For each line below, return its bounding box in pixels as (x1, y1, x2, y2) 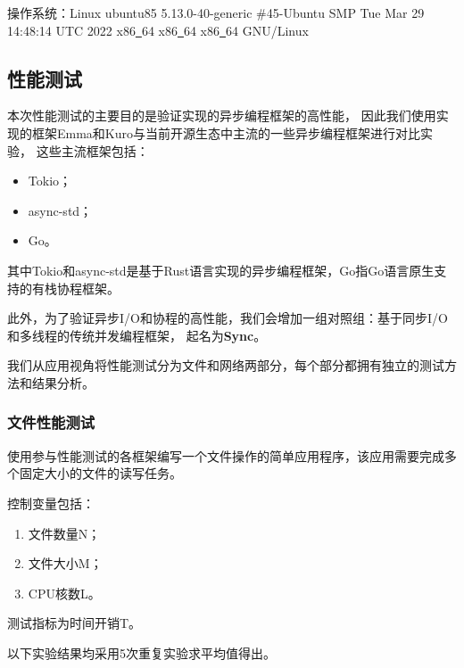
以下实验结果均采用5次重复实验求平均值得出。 (7, 643, 276, 662)
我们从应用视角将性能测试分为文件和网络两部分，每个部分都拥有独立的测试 (7, 356, 444, 375)
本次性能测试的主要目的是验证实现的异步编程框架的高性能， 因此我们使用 (7, 106, 436, 125)
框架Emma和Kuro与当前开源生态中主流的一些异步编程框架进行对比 (31, 123, 421, 142)
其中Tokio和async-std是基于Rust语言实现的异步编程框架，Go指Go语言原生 (7, 260, 435, 279)
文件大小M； (28, 554, 103, 573)
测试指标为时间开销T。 (7, 614, 142, 632)
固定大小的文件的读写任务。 (19, 464, 182, 482)
